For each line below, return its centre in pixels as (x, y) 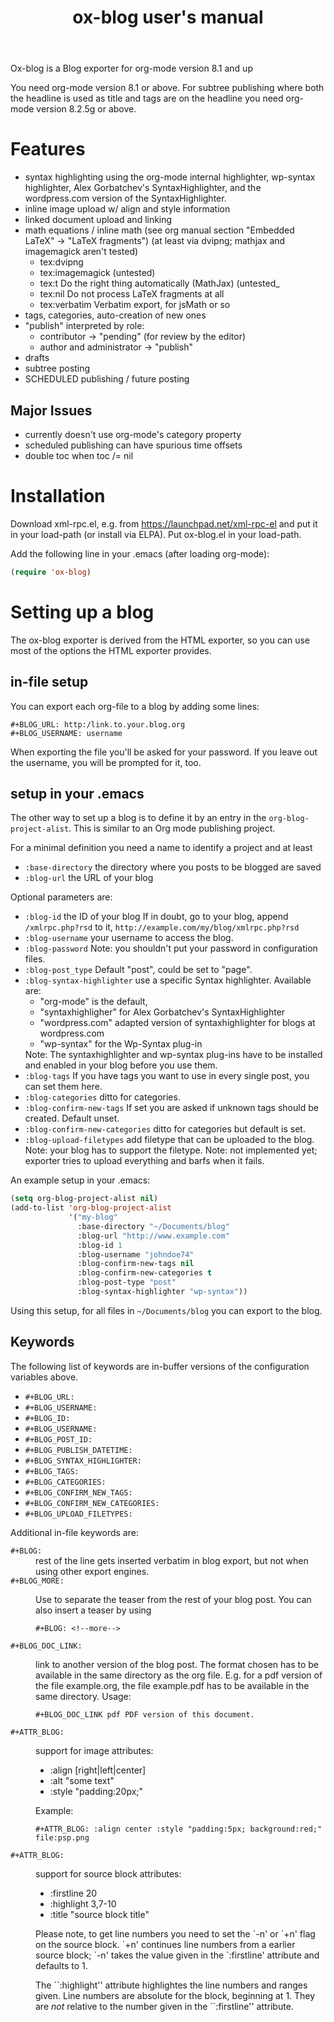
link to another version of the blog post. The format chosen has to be (177, 1664)
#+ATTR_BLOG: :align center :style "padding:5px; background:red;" (179, 1829)
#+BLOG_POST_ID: (58, 1439)
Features (48, 149)
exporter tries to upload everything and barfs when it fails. (144, 1161)
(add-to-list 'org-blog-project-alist (91, 1208)
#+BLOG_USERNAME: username (66, 733)
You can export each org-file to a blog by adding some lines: (135, 706)
